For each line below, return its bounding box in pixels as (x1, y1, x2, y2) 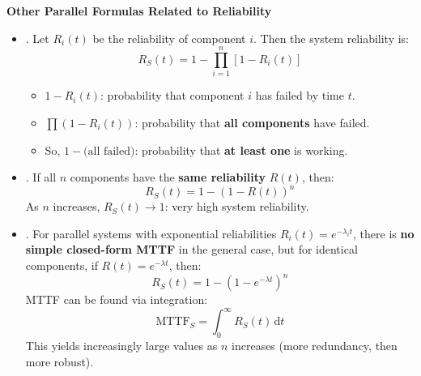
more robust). (25, 352, 94, 370)
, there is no (353, 224, 415, 241)
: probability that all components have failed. (134, 113, 370, 130)
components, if (25, 256, 98, 273)
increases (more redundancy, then (232, 336, 398, 353)
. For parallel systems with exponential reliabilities (25, 224, 277, 241)
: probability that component (100, 87, 245, 104)
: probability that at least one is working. (134, 141, 348, 158)
